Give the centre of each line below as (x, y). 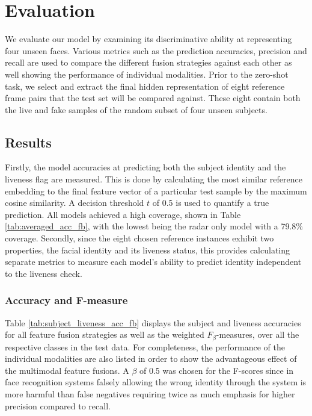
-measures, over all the (258, 334)
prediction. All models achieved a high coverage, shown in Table (123, 214)
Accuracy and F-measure (66, 300)
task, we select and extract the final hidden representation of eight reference (145, 86)
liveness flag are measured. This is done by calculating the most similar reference (154, 179)
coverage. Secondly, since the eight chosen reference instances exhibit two (139, 238)
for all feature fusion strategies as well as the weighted (105, 334)
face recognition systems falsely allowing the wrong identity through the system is (156, 382)
